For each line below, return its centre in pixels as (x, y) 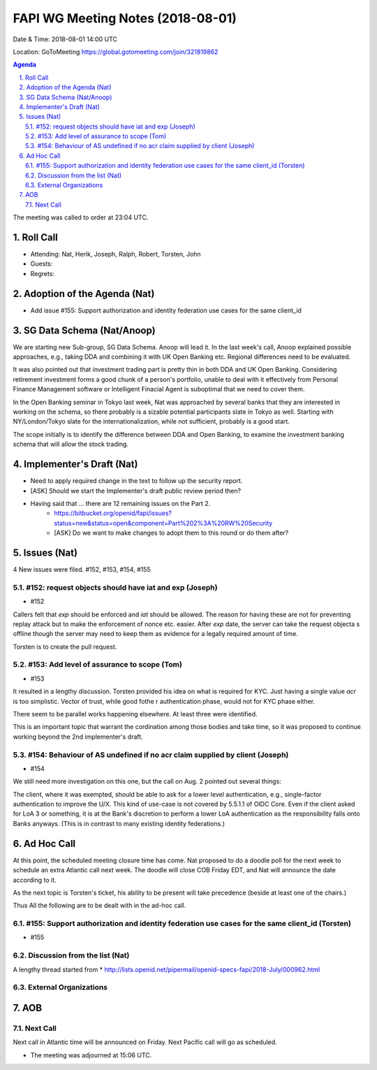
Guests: (42, 264)
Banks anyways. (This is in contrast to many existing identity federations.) (119, 823)
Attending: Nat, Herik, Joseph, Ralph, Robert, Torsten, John (116, 254)
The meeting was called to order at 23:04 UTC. (81, 217)
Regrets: (43, 273)
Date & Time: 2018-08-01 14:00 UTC (65, 39)
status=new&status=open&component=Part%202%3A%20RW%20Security (163, 523)
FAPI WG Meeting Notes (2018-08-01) (125, 18)
